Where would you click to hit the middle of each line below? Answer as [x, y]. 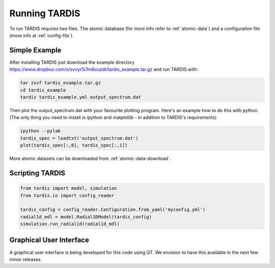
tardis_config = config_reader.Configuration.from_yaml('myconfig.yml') [113, 210]
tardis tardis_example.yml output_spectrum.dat [80, 97]
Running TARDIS [45, 13]
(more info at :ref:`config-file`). [42, 35]
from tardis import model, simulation [68, 188]
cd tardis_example [43, 90]
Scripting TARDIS [37, 173]
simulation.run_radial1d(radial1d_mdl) [70, 224]
